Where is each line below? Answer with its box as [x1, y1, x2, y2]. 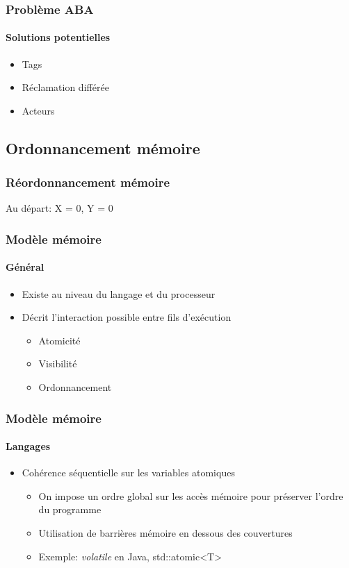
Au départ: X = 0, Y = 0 [6, 201, 113, 215]
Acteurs [22, 103, 55, 117]
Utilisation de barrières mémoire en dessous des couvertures [38, 526, 293, 540]
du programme [38, 502, 102, 517]
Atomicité [38, 333, 81, 347]
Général [6, 260, 44, 274]
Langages [6, 439, 51, 453]
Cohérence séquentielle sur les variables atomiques [22, 465, 235, 480]
